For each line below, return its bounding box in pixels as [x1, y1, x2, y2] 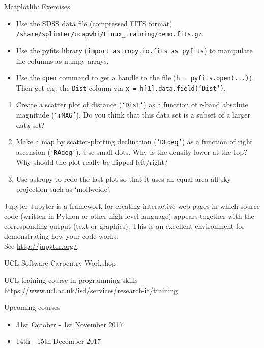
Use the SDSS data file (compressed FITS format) [16, 18, 172, 28]
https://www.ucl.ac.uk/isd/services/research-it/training [4, 284, 178, 295]
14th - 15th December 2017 [16, 336, 101, 346]
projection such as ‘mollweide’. [16, 183, 110, 194]
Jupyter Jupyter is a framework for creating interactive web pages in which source [4, 200, 260, 211]
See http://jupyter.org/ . [4, 240, 79, 251]
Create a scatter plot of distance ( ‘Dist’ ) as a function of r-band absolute [16, 99, 248, 110]
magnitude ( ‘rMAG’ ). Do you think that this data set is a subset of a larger [16, 109, 250, 120]
